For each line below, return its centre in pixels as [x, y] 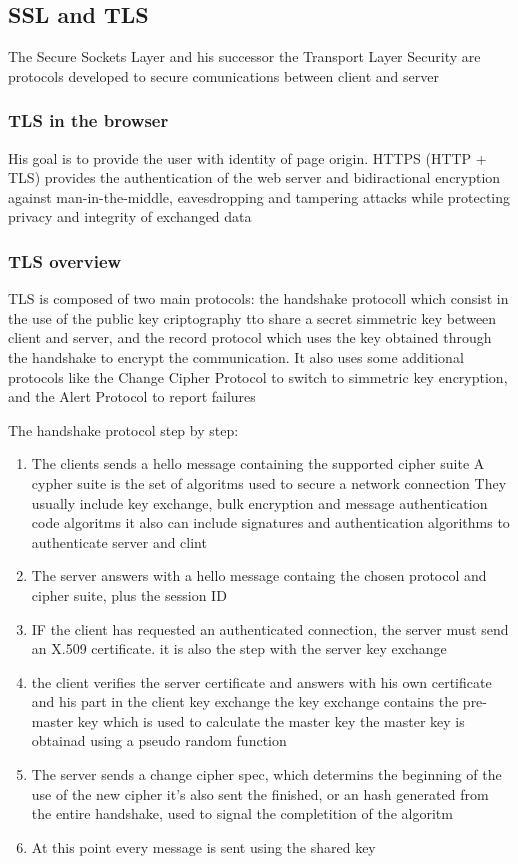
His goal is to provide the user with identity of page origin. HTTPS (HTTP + [247, 157]
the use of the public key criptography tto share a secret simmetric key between [252, 317]
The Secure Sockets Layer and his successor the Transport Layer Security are [244, 56]
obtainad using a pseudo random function [159, 740]
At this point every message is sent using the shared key [203, 846]
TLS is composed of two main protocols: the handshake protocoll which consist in [258, 298]
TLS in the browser [88, 120]
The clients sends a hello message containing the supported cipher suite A [258, 463]
